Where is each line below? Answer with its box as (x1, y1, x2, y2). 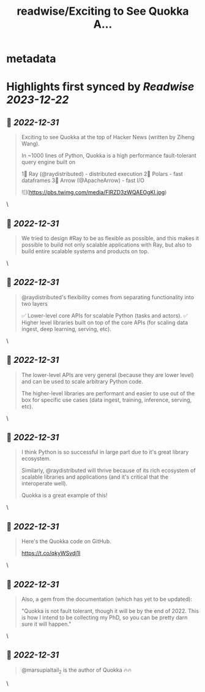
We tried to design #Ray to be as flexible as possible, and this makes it (21, 235, 199, 241)
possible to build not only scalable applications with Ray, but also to (21, 241, 192, 248)
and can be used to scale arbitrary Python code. (21, 378, 144, 385)
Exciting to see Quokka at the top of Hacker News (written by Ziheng (21, 134, 195, 141)
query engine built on (21, 158, 75, 166)
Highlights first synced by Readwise (6, 80, 195, 94)
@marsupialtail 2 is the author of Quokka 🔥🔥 (21, 666, 132, 675)
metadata (6, 52, 56, 66)
